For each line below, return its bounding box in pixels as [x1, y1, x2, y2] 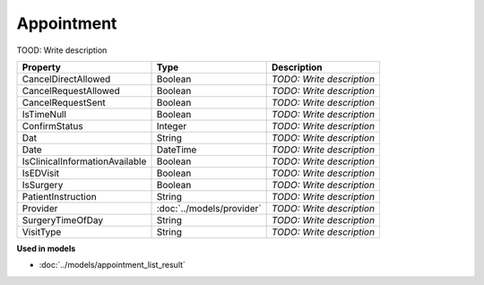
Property [22, 61, 62, 73]
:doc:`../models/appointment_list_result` [39, 260, 186, 271]
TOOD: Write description [16, 45, 108, 56]
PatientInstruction [22, 190, 98, 203]
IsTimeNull [22, 108, 67, 120]
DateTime [156, 143, 197, 156]
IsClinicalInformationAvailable [22, 155, 147, 168]
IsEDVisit [22, 167, 60, 179]
